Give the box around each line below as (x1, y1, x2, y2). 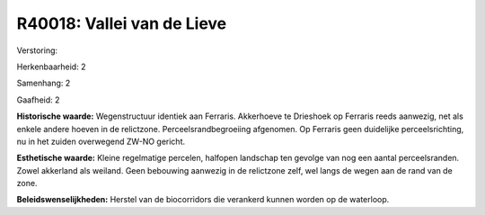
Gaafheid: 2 (16, 94, 60, 105)
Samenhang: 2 (16, 77, 71, 89)
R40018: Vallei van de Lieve (16, 13, 227, 33)
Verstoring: (16, 45, 58, 56)
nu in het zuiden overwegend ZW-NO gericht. (16, 136, 186, 147)
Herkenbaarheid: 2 (16, 61, 86, 72)
